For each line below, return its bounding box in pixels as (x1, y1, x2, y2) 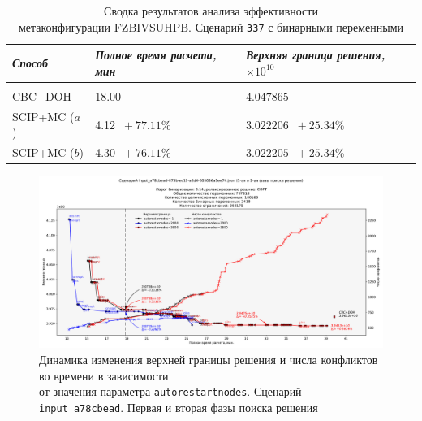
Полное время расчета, (95, 46, 217, 63)
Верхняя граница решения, (245, 46, 385, 63)
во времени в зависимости (39, 367, 169, 384)
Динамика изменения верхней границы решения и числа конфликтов (39, 350, 378, 367)
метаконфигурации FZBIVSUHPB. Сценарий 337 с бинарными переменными (18, 18, 404, 35)
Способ (12, 54, 48, 72)
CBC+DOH (12, 87, 72, 104)
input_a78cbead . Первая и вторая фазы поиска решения (39, 398, 318, 415)
